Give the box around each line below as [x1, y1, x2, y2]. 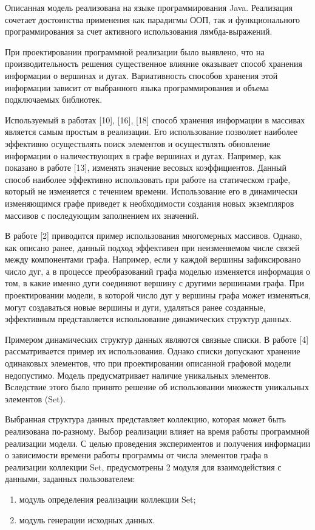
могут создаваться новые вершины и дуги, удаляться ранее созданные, [5, 300, 266, 313]
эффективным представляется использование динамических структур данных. [5, 312, 292, 325]
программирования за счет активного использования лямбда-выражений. [5, 25, 273, 38]
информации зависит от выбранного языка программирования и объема [5, 81, 269, 94]
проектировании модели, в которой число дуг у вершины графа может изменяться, [5, 289, 311, 301]
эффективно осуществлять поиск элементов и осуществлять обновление [5, 137, 271, 150]
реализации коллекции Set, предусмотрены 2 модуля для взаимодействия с [5, 460, 282, 473]
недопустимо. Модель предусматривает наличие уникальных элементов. [5, 368, 271, 381]
